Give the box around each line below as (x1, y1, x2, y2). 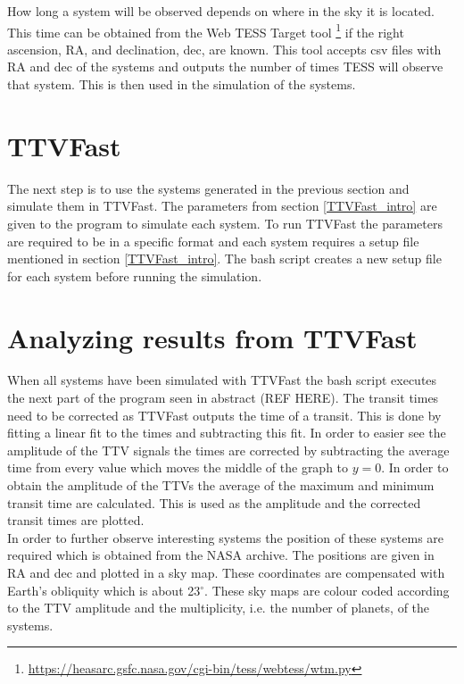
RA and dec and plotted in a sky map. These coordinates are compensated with (7, 563, 445, 581)
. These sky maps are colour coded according (204, 580, 450, 599)
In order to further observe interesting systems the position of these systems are (7, 528, 444, 546)
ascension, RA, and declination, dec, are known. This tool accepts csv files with (7, 39, 442, 58)
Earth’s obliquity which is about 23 (7, 580, 201, 599)
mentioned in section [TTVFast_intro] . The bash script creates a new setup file (7, 249, 442, 268)
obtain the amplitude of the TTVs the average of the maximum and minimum (7, 476, 435, 494)
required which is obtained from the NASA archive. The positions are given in (7, 546, 435, 564)
